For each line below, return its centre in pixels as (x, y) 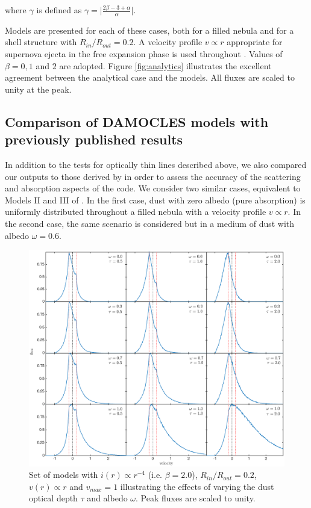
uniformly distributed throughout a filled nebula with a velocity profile (136, 212)
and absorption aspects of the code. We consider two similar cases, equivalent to (153, 188)
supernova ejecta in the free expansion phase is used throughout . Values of (144, 54)
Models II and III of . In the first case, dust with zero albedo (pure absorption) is (155, 200)
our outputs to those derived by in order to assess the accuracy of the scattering (153, 176)
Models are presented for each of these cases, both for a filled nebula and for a (149, 30)
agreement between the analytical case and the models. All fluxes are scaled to (150, 77)
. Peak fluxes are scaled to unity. (196, 498)
